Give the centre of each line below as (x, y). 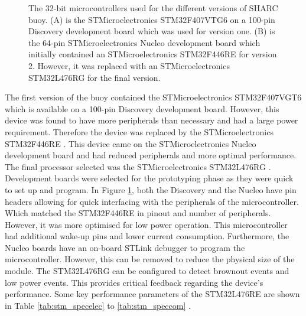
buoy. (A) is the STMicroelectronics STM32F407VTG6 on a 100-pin (152, 19)
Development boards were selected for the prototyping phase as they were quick (149, 178)
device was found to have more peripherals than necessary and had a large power (152, 120)
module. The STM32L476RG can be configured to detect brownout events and (147, 271)
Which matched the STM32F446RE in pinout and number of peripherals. (138, 213)
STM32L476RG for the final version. (95, 77)
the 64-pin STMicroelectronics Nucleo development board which (144, 42)
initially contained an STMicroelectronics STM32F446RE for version (153, 54)
